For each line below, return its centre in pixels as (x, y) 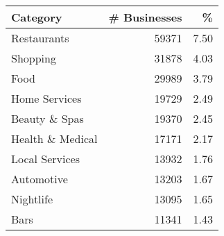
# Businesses (145, 17)
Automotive (40, 179)
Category (37, 17)
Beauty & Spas (48, 118)
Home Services (46, 98)
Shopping (34, 58)
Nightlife (32, 199)
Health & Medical (54, 138)
